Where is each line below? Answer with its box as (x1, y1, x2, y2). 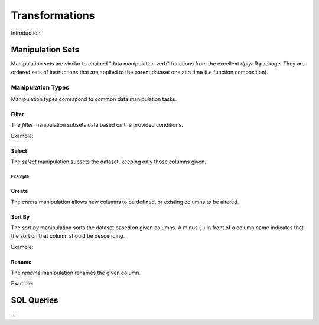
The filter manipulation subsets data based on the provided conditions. (11, 122, 183, 129)
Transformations (11, 9, 95, 22)
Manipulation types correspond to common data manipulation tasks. (11, 95, 177, 103)
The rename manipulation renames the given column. (11, 269, 141, 277)
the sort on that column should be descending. (11, 232, 125, 239)
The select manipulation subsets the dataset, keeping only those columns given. (11, 158, 206, 165)
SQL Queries (11, 296, 58, 306)
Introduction (11, 29, 41, 37)
